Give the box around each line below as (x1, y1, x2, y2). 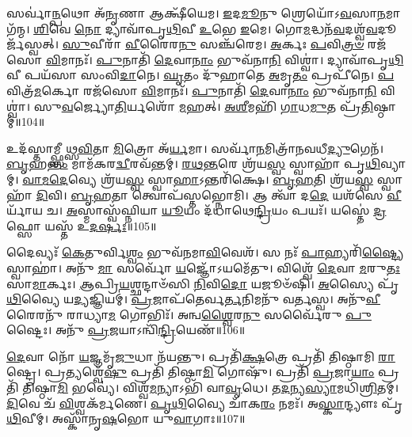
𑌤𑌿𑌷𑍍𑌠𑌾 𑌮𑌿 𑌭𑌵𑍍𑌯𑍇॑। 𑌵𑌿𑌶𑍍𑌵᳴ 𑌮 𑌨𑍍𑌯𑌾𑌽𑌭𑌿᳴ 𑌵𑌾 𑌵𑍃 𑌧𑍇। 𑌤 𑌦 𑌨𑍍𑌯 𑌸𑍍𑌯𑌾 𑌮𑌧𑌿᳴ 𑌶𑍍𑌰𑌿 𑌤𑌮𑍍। (22, 379, 399, 396)
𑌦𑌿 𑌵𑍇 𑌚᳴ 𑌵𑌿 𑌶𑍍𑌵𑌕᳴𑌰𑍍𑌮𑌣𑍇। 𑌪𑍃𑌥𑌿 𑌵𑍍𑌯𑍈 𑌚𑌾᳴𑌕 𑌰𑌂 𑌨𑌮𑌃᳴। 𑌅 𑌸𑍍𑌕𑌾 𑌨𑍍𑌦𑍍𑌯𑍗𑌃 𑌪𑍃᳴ (6, 394, 403, 411)
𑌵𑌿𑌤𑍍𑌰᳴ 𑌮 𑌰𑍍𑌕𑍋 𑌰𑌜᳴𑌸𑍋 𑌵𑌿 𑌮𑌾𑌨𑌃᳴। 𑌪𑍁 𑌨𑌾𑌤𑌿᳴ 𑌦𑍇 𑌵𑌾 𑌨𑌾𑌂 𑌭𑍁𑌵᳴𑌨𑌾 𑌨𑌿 (6, 82, 377, 98)
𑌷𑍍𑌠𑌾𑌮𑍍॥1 (373, 97, 396, 114)
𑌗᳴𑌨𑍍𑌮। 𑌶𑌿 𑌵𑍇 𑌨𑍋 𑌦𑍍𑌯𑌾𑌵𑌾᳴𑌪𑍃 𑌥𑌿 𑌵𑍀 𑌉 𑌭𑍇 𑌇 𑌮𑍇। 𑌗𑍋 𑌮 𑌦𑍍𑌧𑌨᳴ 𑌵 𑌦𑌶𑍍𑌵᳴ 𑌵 (6, 20, 378, 36)
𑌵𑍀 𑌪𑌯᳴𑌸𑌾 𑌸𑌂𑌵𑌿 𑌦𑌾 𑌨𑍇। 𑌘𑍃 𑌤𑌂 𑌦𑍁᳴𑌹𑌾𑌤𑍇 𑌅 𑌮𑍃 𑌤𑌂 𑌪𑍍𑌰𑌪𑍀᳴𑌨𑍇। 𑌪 (6, 66, 395, 83)
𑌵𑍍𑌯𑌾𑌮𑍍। (380, 155, 406, 172)
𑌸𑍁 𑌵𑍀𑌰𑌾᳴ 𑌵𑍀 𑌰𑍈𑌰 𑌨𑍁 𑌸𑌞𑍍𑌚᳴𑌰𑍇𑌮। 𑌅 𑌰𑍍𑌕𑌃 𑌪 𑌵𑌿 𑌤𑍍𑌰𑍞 (62, 36, 364, 52)
